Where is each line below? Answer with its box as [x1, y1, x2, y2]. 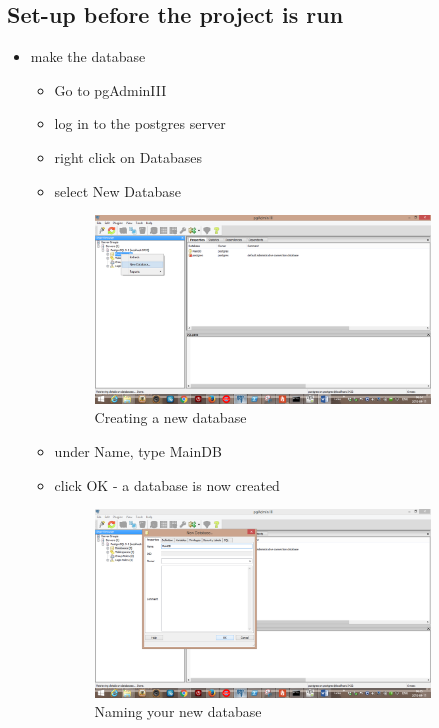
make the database [30, 46, 146, 67]
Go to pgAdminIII [54, 79, 167, 100]
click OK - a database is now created [54, 474, 280, 495]
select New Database [54, 180, 181, 201]
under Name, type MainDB [54, 441, 222, 462]
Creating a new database [94, 407, 247, 428]
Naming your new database [94, 701, 262, 722]
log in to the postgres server [54, 113, 226, 134]
